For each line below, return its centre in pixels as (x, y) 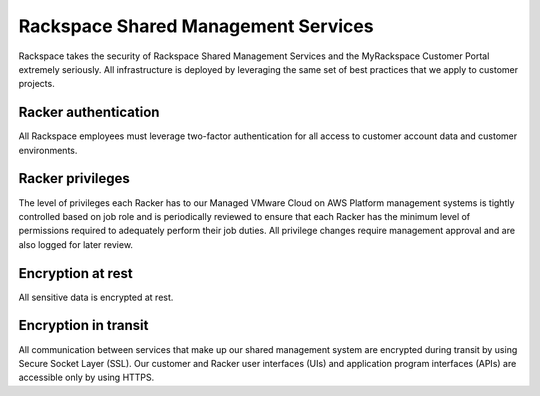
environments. (48, 150)
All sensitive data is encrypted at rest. (96, 297)
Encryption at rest (76, 273)
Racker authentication (89, 112)
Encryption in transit (83, 325)
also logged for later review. (76, 244)
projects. (36, 84)
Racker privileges (74, 178)
